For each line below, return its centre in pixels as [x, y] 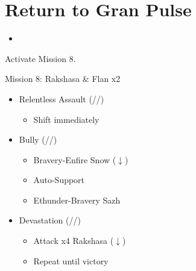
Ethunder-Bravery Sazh [77, 200]
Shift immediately [66, 119]
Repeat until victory [71, 260]
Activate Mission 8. [40, 58]
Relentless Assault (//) [62, 98]
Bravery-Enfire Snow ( [75, 159]
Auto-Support [59, 180]
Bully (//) [38, 139]
